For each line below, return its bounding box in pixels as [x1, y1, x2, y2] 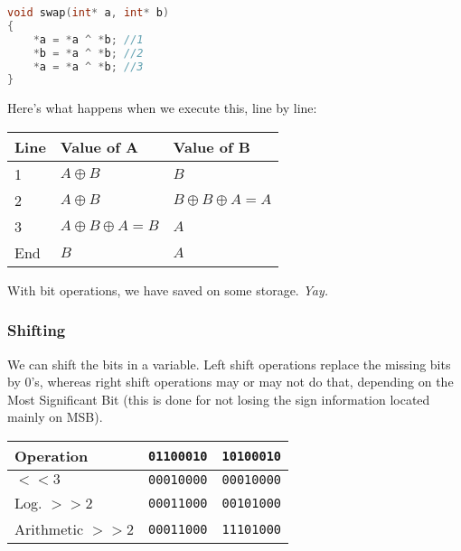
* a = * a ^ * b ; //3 [33, 60, 144, 73]
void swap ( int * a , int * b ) [7, 6, 170, 19]
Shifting [7, 319, 66, 341]
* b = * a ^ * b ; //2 [33, 46, 144, 60]
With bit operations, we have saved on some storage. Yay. [7, 280, 328, 299]
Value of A [60, 135, 138, 157]
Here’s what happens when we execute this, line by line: [7, 98, 317, 117]
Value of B [173, 135, 250, 157]
